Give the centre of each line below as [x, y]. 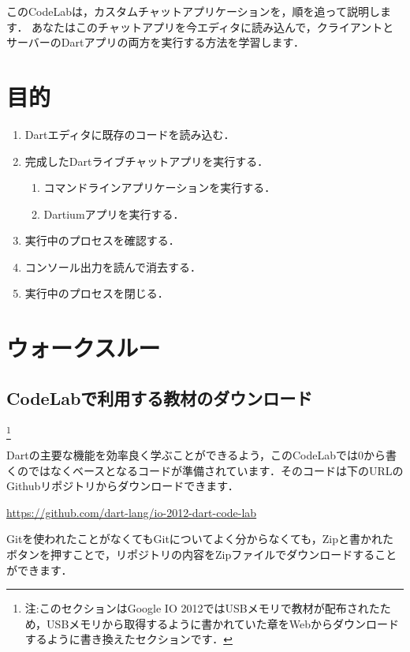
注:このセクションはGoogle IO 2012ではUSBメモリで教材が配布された [202, 608]
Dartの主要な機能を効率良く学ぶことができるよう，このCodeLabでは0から [196, 454]
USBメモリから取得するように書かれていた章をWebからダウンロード [223, 623]
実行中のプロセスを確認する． [102, 240]
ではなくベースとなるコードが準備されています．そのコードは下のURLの [216, 470]
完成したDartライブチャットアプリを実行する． [147, 161]
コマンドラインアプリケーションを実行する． [160, 187]
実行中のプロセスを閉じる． [97, 293]
